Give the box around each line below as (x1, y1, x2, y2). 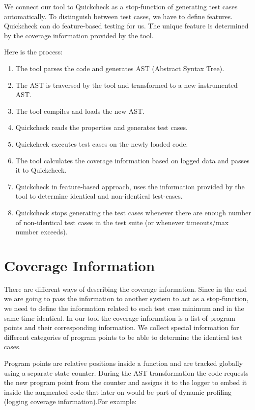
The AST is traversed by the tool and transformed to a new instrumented (15, 79, 238, 90)
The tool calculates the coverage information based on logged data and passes (15, 155, 250, 165)
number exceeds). (15, 227, 68, 237)
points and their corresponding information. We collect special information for (4, 322, 239, 333)
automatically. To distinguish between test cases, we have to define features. (4, 11, 233, 21)
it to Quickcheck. (15, 165, 67, 175)
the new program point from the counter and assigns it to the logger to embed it (4, 377, 247, 387)
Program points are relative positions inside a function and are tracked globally (4, 358, 243, 368)
